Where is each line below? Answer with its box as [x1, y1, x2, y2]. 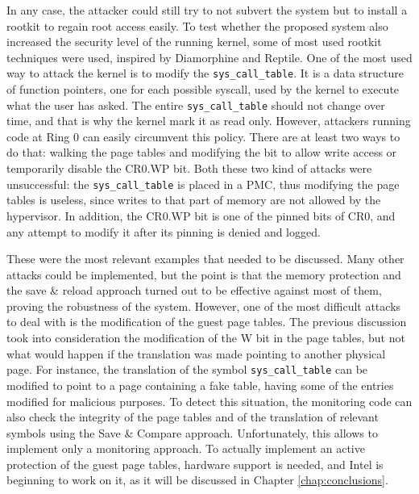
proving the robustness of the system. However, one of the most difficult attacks [6, 297, 401, 314]
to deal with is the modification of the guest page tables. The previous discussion [6, 313, 407, 330]
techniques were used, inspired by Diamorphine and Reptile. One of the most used [6, 48, 413, 65]
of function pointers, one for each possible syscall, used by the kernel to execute [6, 81, 400, 98]
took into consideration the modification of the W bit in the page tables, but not [6, 329, 405, 346]
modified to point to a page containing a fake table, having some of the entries [6, 376, 394, 393]
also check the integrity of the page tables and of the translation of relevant [6, 408, 379, 425]
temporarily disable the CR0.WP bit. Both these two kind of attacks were [6, 160, 372, 177]
